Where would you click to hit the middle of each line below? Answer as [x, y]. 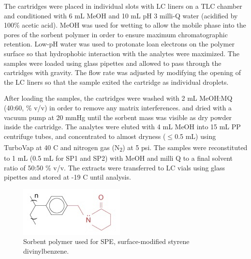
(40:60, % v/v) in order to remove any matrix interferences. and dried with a [118, 107]
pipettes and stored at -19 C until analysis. [67, 177]
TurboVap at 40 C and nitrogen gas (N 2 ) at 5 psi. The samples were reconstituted [126, 148]
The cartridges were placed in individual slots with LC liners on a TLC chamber [123, 6]
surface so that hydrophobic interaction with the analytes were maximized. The [122, 53]
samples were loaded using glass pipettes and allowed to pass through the [113, 63]
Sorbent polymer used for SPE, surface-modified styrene [106, 241]
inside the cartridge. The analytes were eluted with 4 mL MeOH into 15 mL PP [122, 127]
